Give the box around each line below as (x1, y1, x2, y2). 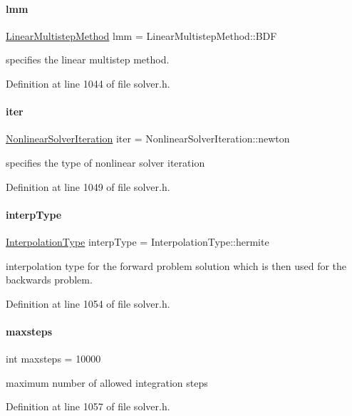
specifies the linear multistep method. (6, 52, 170, 67)
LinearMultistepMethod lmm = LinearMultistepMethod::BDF (6, 28, 277, 43)
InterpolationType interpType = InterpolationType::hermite (6, 234, 269, 249)
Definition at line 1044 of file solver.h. (6, 76, 170, 90)
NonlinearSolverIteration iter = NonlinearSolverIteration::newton (6, 131, 290, 146)
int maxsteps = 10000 (6, 351, 101, 366)
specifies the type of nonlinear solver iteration (6, 155, 205, 170)
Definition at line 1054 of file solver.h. (6, 296, 170, 311)
